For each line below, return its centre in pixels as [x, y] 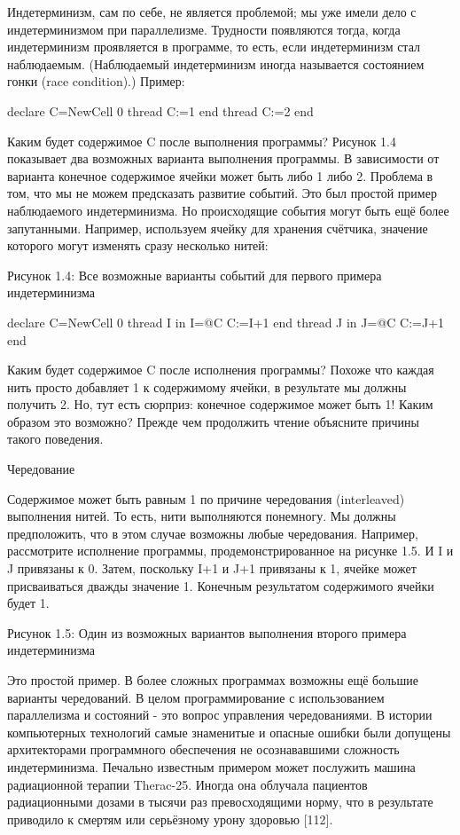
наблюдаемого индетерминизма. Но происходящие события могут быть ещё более [228, 210]
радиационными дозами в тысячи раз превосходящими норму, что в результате [220, 802]
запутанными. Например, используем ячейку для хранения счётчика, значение [218, 228]
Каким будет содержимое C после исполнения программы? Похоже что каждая [221, 370]
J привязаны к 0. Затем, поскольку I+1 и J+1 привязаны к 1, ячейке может [212, 568]
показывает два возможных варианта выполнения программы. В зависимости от [223, 158]
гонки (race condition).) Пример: [96, 81]
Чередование [41, 469]
